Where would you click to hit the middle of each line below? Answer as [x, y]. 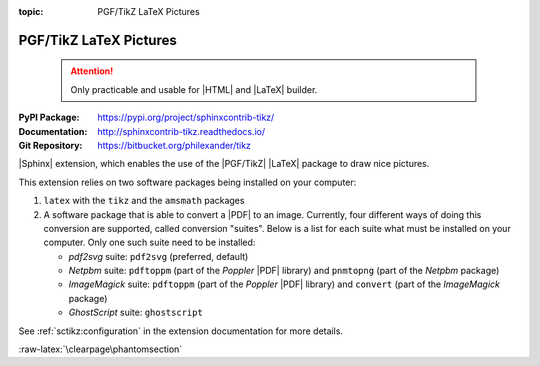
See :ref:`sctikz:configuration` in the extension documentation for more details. [181, 331]
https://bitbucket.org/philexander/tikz [174, 145]
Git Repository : [50, 145]
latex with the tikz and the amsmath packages [144, 201]
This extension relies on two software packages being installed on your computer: [187, 182]
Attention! [92, 71]
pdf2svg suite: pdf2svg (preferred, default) [158, 256]
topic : [31, 11]
